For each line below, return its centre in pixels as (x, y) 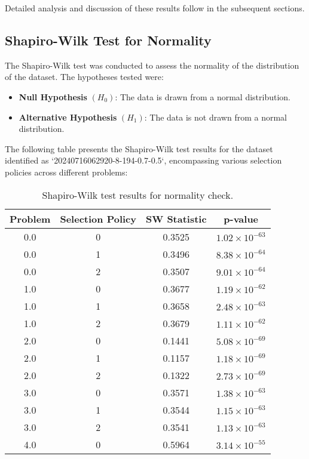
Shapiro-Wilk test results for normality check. (138, 195)
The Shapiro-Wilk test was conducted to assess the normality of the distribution (152, 65)
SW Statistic (176, 218)
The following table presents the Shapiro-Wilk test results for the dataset (139, 148)
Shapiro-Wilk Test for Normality (108, 40)
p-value (241, 218)
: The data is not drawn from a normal (215, 117)
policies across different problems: (66, 172)
